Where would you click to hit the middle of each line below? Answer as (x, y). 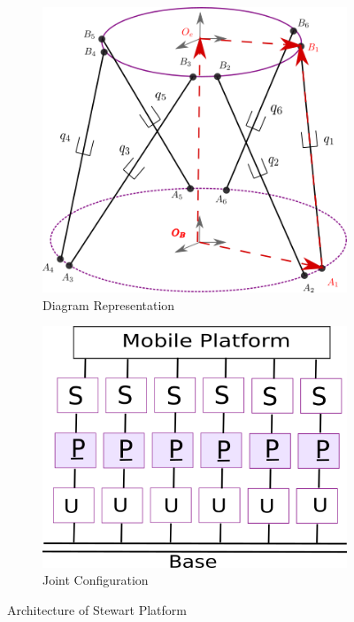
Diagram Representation (109, 304)
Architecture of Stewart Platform (97, 610)
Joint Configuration (96, 580)
